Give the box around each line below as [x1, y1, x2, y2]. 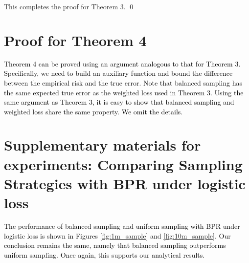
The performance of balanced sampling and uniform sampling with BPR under [4, 220, 240, 231]
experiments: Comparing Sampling [4, 154, 243, 174]
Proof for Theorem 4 [4, 30, 147, 50]
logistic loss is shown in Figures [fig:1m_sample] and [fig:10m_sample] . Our [4, 230, 231, 241]
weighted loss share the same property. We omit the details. [4, 106, 183, 116]
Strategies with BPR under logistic [4, 173, 246, 193]
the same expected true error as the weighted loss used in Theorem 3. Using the [4, 87, 244, 97]
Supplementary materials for [4, 135, 201, 155]
